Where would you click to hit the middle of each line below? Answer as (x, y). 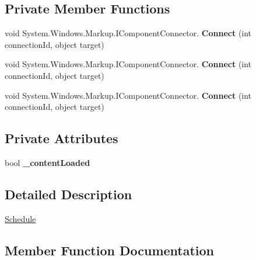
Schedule (20, 218)
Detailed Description (69, 194)
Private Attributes (62, 138)
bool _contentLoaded (48, 162)
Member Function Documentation (110, 250)
